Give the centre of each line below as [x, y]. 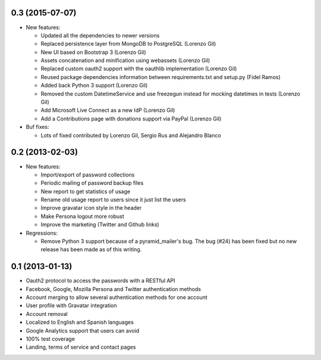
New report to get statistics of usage [86, 191]
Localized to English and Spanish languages [80, 322]
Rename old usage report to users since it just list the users [114, 200]
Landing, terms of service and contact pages [81, 347]
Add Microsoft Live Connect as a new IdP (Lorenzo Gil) [108, 110]
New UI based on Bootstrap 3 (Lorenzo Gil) [93, 52]
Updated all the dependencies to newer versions [100, 35]
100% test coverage [51, 339]
